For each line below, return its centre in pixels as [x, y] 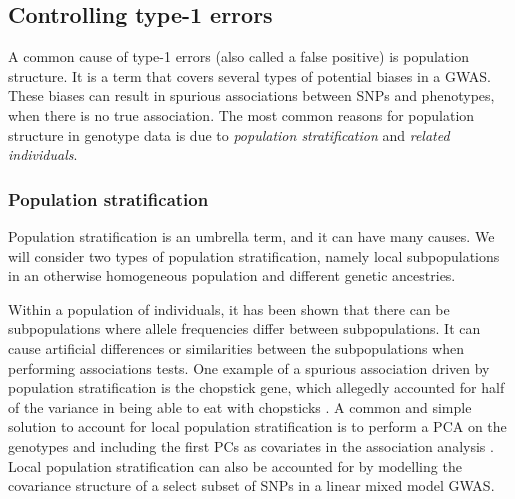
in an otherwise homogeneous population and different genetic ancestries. [232, 275]
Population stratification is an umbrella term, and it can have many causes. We [251, 235]
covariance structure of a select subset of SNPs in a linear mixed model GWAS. [251, 485]
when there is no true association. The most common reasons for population [241, 114]
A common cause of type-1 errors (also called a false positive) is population [238, 56]
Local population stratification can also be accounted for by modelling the [235, 465]
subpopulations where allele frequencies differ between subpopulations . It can [244, 328]
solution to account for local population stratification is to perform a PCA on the [257, 426]
